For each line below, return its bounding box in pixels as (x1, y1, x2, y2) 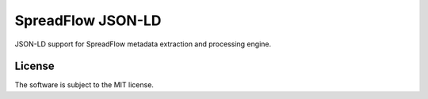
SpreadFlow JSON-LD (14, 12, 162, 29)
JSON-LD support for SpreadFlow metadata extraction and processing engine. (14, 39, 272, 49)
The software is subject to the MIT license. (14, 80, 155, 90)
